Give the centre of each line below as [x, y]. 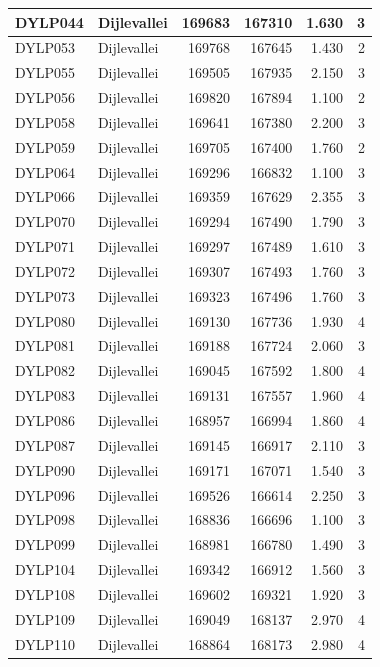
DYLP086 [45, 420]
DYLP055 [45, 72]
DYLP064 [45, 171]
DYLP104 [45, 569]
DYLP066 [45, 196]
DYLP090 [45, 469]
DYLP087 [45, 444]
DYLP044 [49, 21]
